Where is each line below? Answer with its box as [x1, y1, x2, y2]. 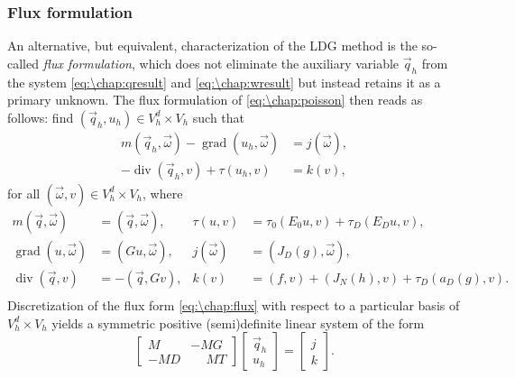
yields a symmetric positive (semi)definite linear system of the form [51, 313, 425, 332]
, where [143, 183, 183, 202]
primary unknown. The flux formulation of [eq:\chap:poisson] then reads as [7, 90, 423, 109]
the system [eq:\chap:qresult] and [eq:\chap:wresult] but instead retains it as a [7, 72, 441, 91]
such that [192, 107, 245, 126]
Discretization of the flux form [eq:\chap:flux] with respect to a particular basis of [7, 295, 460, 314]
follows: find [7, 107, 74, 126]
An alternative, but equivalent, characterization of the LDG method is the [7, 36, 418, 55]
